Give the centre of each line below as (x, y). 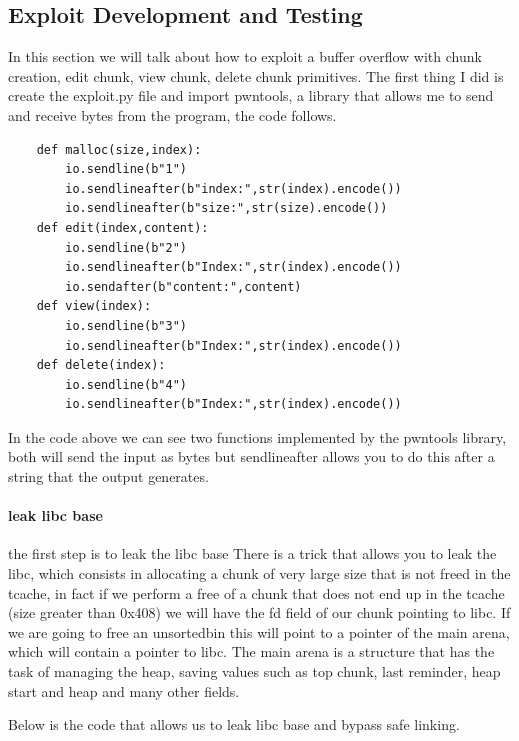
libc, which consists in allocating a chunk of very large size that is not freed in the (259, 573)
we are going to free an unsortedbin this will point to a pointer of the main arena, (259, 631)
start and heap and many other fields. (124, 690)
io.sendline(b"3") (126, 325)
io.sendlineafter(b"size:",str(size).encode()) (226, 208)
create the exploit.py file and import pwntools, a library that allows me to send (251, 95)
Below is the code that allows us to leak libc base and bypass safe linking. (234, 724)
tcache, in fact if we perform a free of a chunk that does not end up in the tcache (256, 592)
